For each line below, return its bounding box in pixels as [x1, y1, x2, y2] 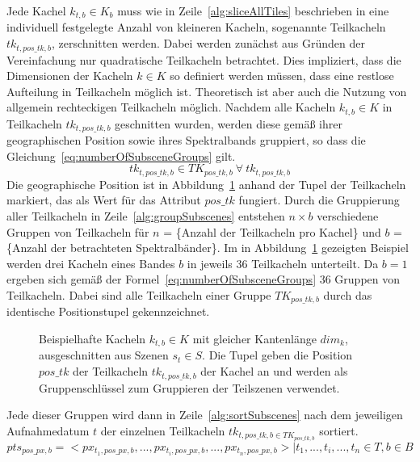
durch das [323, 286, 372, 303]
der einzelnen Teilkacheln [100, 422, 225, 439]
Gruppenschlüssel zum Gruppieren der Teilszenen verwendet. [39, 379, 340, 396]
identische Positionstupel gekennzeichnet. [6, 303, 210, 320]
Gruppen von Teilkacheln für [6, 223, 149, 240]
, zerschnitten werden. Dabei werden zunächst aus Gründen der [51, 35, 365, 52]
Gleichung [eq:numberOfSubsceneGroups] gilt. [6, 147, 236, 164]
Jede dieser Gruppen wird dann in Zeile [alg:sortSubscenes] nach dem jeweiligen [6, 406, 403, 423]
